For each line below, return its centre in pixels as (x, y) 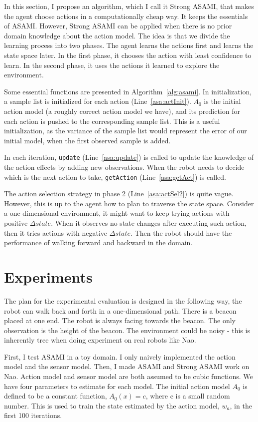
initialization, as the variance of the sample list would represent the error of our (126, 131)
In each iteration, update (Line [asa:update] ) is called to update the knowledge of (129, 157)
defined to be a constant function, (56, 396)
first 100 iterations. (33, 415)
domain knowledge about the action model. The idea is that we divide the (117, 35)
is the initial (222, 101)
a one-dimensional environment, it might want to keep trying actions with (117, 213)
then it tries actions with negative (56, 232)
